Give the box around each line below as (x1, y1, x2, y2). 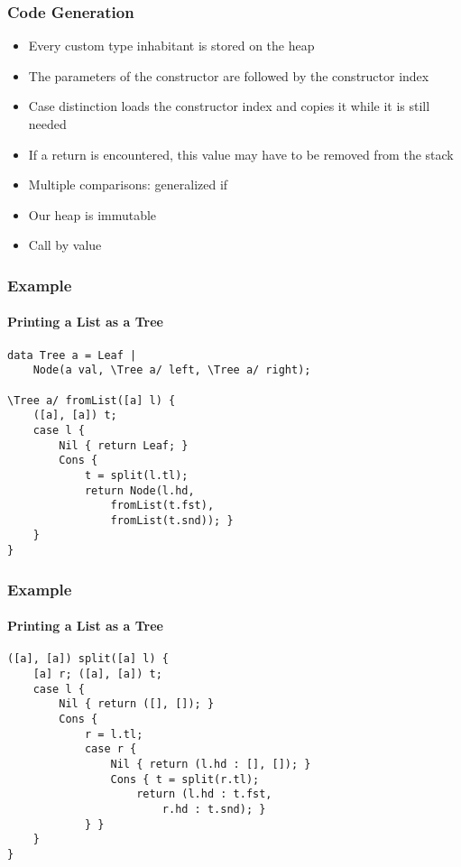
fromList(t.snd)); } (110, 513, 234, 527)
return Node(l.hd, (84, 484, 195, 497)
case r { (84, 742, 137, 756)
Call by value (28, 235, 102, 254)
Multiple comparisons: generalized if (28, 175, 228, 194)
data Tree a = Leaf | (7, 348, 137, 362)
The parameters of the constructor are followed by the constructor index (28, 66, 429, 85)
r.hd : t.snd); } (161, 803, 266, 816)
